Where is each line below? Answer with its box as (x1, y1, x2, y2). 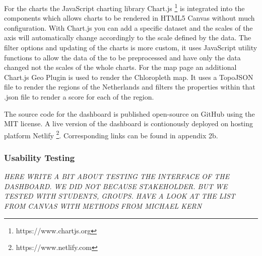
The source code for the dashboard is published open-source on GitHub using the (4, 108, 255, 119)
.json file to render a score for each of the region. (4, 92, 154, 102)
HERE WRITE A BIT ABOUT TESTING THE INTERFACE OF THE (4, 171, 230, 182)
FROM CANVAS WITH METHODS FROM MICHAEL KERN (4, 201, 202, 211)
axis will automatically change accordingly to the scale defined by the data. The (4, 32, 251, 43)
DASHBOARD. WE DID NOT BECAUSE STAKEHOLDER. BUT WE (4, 181, 228, 191)
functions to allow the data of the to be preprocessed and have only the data (4, 52, 241, 62)
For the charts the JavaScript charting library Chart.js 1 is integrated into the (4, 2, 245, 13)
